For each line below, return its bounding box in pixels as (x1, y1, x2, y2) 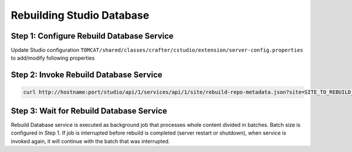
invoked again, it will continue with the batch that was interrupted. (11, 137, 170, 144)
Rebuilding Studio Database (11, 9, 150, 22)
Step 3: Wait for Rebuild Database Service (11, 106, 167, 116)
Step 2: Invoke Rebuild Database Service (11, 70, 163, 80)
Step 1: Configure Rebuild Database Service (11, 31, 174, 41)
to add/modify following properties (11, 54, 95, 61)
